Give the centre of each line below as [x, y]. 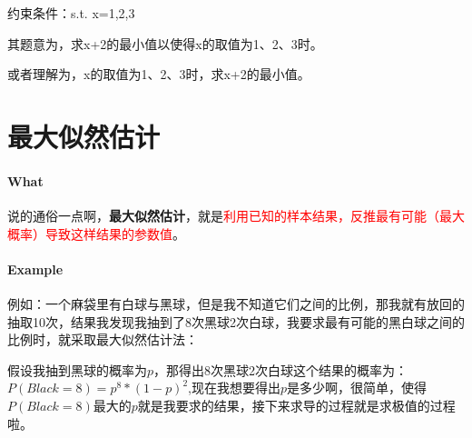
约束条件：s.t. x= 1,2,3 [71, 13]
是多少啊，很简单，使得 [357, 388]
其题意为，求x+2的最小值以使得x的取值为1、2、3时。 [165, 43]
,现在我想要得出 [234, 388]
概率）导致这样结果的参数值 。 [96, 233]
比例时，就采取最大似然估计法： [103, 339]
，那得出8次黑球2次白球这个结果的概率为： [281, 369]
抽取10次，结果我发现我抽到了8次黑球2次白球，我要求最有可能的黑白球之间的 [236, 321]
